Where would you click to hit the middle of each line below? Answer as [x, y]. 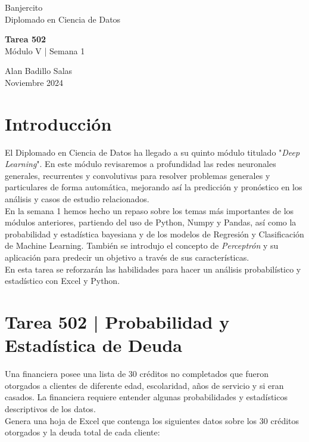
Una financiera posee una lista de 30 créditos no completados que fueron [137, 374]
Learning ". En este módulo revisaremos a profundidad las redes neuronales [141, 164]
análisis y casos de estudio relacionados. [77, 199]
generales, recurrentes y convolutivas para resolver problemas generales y [138, 175]
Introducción [58, 123]
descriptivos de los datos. [50, 408]
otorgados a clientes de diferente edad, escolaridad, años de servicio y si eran [144, 385]
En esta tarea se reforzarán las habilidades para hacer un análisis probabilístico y [153, 269]
